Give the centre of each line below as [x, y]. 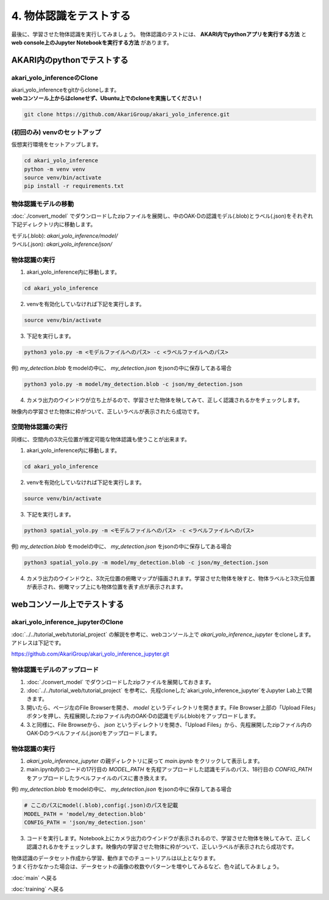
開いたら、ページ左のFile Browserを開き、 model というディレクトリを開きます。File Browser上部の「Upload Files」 [171, 707]
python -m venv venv [55, 169]
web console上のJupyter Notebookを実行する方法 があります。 [92, 42]
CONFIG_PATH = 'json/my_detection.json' [85, 822]
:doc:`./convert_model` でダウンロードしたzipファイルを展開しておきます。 [120, 682]
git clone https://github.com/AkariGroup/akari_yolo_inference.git [127, 115]
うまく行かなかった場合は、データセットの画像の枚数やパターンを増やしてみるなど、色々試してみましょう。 [147, 866]
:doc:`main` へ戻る [34, 877]
